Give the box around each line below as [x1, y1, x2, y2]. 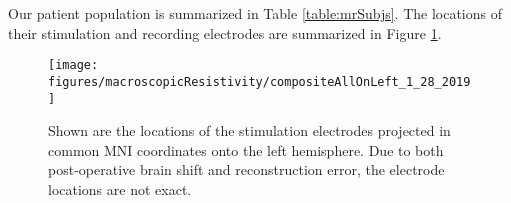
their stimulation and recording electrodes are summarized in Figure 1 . [8, 22, 442, 43]
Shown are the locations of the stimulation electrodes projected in [48, 120, 451, 141]
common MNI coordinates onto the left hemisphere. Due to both [48, 139, 444, 160]
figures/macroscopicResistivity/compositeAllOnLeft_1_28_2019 [48, 74, 471, 89]
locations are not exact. [48, 178, 192, 199]
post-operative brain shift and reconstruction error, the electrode [48, 159, 445, 180]
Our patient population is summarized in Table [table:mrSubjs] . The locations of [8, 3, 503, 23]
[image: [48, 58, 99, 73]
